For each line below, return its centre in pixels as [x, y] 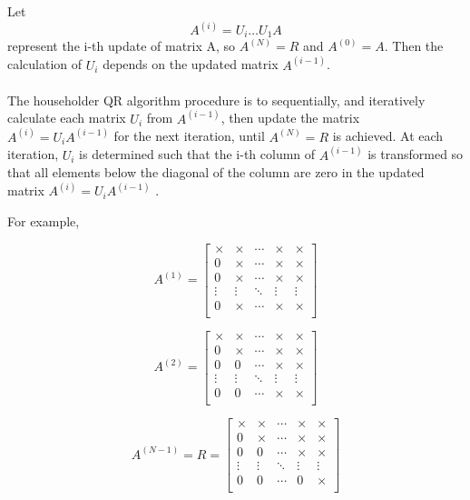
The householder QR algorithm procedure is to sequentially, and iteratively [216, 100]
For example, [44, 221]
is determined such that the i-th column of [197, 154]
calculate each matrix [67, 118]
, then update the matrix [290, 118]
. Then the [414, 46]
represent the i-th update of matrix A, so [122, 46]
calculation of [45, 64]
